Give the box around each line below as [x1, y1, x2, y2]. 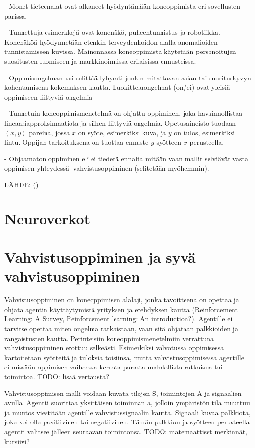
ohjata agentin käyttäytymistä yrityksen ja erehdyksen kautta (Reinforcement [4, 304, 238, 314]
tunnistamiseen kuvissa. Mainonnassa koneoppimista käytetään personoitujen [4, 46, 236, 56]
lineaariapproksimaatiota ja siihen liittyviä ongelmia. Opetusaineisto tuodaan [4, 117, 236, 128]
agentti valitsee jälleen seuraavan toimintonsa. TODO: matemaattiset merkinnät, [4, 426, 248, 436]
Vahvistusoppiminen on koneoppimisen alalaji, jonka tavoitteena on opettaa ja [4, 294, 239, 305]
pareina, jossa [29, 127, 70, 137]
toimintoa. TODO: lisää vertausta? [4, 371, 109, 381]
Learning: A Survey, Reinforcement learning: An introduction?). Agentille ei [4, 314, 232, 324]
